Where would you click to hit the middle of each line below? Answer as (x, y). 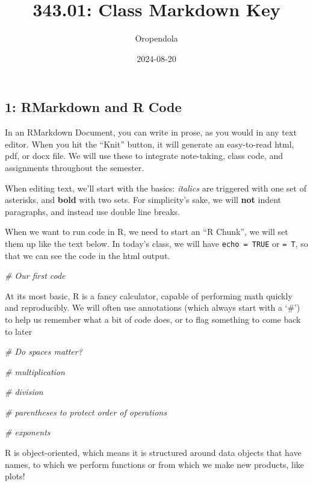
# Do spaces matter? (44, 351)
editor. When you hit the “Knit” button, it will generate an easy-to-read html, (150, 144)
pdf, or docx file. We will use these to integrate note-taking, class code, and (144, 156)
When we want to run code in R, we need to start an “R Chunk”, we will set (147, 232)
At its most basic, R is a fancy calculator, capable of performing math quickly (149, 295)
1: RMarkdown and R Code (93, 107)
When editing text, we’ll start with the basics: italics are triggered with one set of (156, 188)
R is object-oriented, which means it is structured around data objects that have (153, 453)
